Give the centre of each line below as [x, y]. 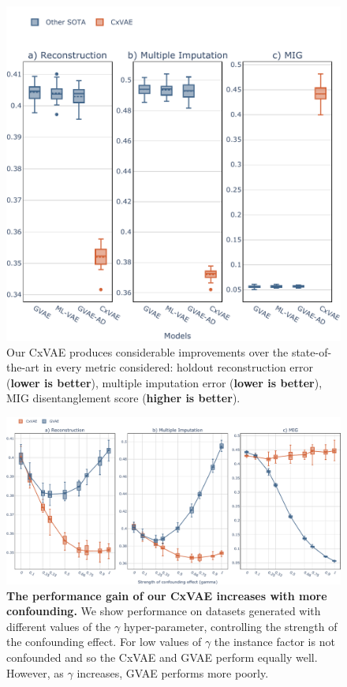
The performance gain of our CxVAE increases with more [167, 595]
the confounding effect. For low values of [104, 642]
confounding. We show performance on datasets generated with [164, 611]
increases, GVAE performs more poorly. [173, 672]
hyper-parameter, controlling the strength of [230, 626]
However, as [35, 672]
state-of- [312, 351]
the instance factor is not [274, 642]
